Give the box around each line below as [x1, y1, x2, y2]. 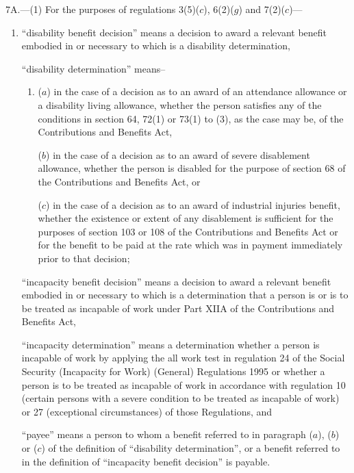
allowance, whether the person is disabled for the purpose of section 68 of [38, 161, 346, 175]
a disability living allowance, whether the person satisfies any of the [38, 97, 322, 112]
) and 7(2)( [238, 2, 286, 16]
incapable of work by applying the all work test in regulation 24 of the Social [21, 350, 345, 365]
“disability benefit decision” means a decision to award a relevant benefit [21, 25, 327, 39]
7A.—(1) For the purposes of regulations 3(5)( [5, 2, 200, 16]
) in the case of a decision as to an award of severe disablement [46, 147, 310, 162]
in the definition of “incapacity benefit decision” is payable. [21, 454, 270, 468]
